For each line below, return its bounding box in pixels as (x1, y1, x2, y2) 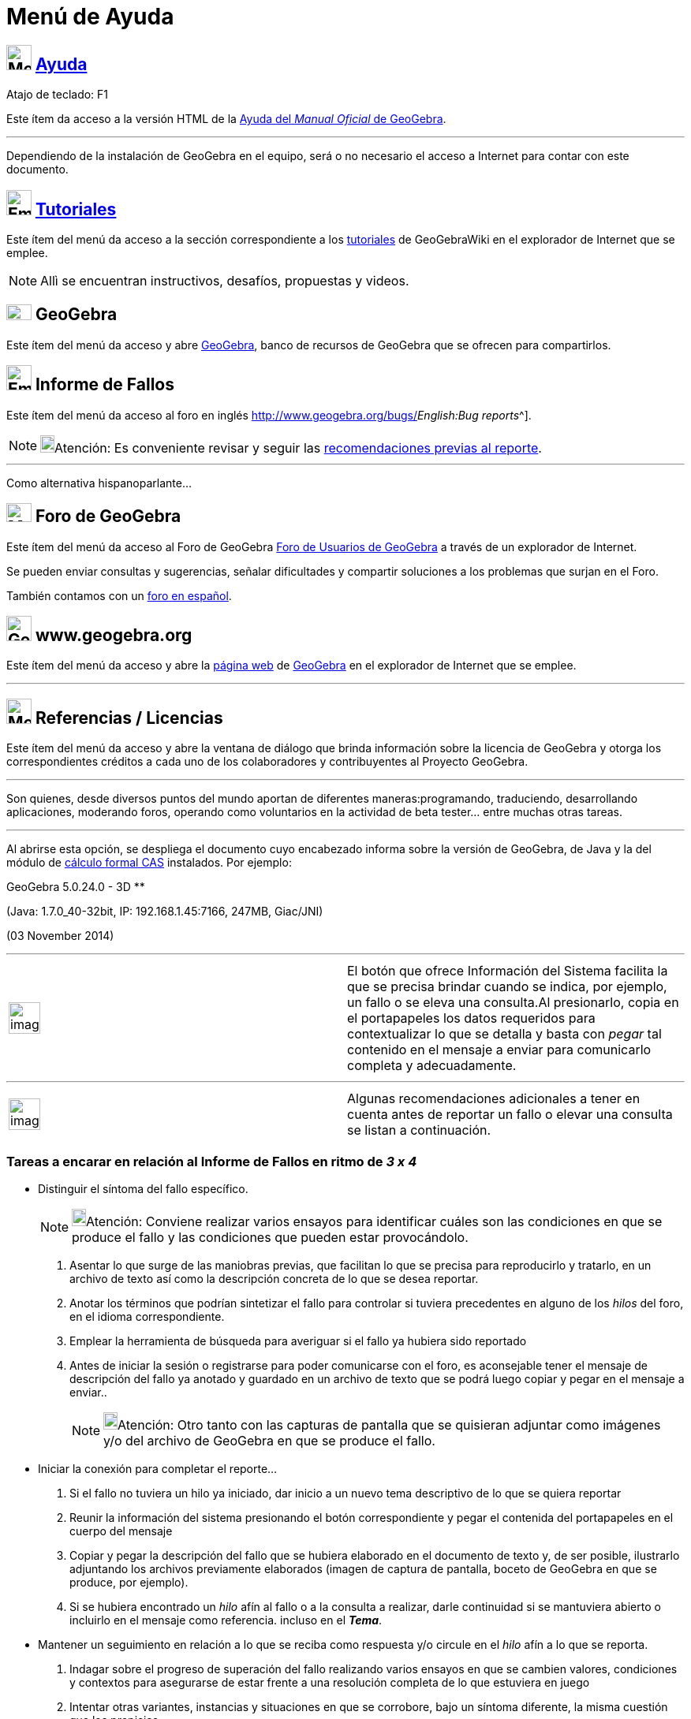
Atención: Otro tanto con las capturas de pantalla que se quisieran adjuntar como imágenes (118, 1416, 661, 1433)
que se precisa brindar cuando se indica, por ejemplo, (347, 979, 667, 995)
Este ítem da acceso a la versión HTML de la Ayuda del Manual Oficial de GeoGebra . (6, 112, 446, 126)
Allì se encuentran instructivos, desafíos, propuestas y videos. (40, 273, 409, 289)
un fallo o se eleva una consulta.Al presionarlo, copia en (347, 994, 679, 1011)
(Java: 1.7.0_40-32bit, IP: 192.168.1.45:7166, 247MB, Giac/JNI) (6, 904, 323, 919)
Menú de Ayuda (6, 3, 174, 30)
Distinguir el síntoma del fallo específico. (38, 1181, 248, 1195)
